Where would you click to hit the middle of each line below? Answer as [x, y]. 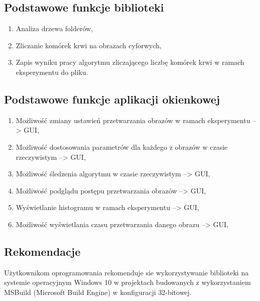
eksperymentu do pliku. [52, 72]
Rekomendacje [42, 251]
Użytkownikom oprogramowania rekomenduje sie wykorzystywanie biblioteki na [126, 272]
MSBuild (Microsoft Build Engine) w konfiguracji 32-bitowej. [98, 292]
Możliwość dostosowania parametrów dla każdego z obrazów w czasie [122, 146]
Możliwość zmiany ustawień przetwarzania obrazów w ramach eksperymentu [133, 120]
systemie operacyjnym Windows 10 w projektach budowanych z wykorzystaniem [127, 282]
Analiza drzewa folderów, [54, 28]
